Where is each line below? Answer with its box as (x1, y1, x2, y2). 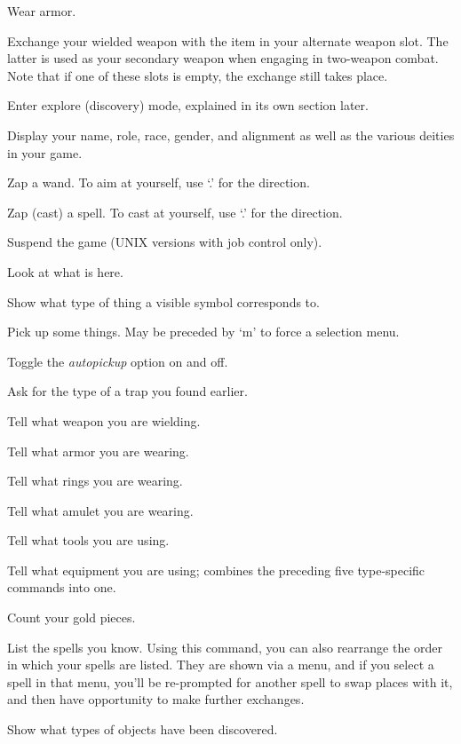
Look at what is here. (7, 262, 123, 281)
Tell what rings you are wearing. (7, 471, 183, 490)
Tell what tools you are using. (7, 531, 170, 550)
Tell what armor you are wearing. (7, 441, 189, 460)
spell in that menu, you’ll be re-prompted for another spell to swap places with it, (7, 672, 453, 691)
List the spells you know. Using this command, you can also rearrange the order (7, 637, 443, 656)
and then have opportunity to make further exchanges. (7, 690, 305, 708)
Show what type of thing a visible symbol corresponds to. (7, 292, 320, 311)
